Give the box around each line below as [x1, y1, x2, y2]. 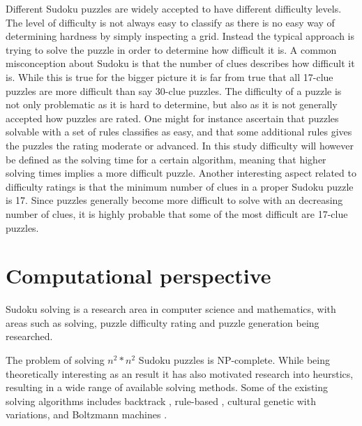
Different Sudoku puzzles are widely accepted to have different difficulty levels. [6, 1, 342, 15]
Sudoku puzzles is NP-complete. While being [138, 353, 330, 367]
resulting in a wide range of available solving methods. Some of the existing [6, 380, 328, 395]
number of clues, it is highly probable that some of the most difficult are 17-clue [6, 206, 348, 221]
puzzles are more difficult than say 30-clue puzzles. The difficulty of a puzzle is [6, 83, 342, 98]
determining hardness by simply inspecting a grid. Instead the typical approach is [6, 29, 354, 43]
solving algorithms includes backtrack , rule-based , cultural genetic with [6, 393, 316, 408]
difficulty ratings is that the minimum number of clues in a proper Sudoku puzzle [6, 179, 354, 193]
